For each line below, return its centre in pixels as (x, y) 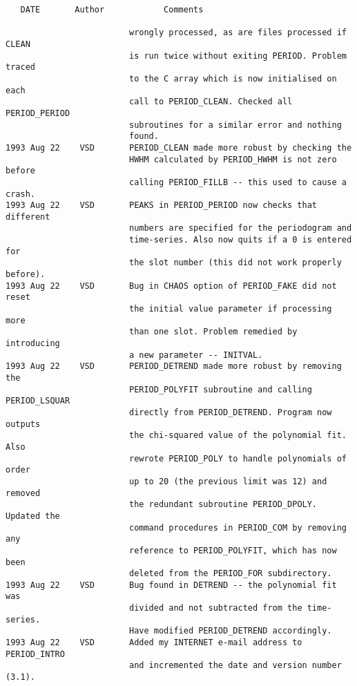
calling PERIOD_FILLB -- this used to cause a (238, 182)
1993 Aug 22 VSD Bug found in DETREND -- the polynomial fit (171, 585)
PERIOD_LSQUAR (38, 401)
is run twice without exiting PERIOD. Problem (238, 56)
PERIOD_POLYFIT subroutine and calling (220, 389)
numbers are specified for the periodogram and (240, 228)
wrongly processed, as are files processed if (238, 33)
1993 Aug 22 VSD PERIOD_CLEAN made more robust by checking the (179, 147)
